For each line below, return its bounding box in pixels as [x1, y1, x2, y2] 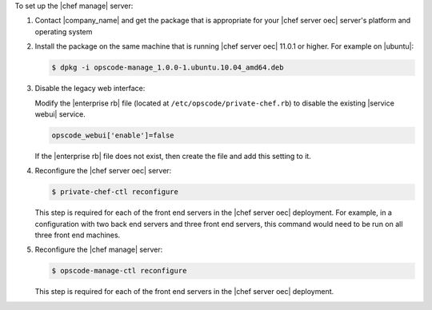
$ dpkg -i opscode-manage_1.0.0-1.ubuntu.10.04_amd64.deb [51, 63, 284, 72]
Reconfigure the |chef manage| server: [34, 244, 163, 255]
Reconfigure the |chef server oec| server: [34, 166, 172, 176]
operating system [34, 26, 93, 36]
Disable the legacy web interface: [34, 84, 146, 93]
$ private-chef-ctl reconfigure [51, 188, 179, 197]
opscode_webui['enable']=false [51, 130, 175, 140]
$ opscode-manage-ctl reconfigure [51, 266, 187, 276]
